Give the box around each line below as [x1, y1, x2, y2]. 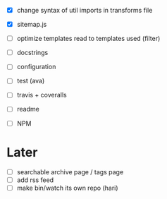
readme [16, 105, 39, 114]
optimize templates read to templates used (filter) [16, 35, 161, 43]
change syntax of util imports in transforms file [16, 6, 153, 14]
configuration [16, 63, 56, 71]
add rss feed [16, 176, 54, 184]
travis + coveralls [16, 91, 68, 99]
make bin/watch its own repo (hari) [16, 183, 118, 192]
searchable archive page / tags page [16, 167, 124, 176]
